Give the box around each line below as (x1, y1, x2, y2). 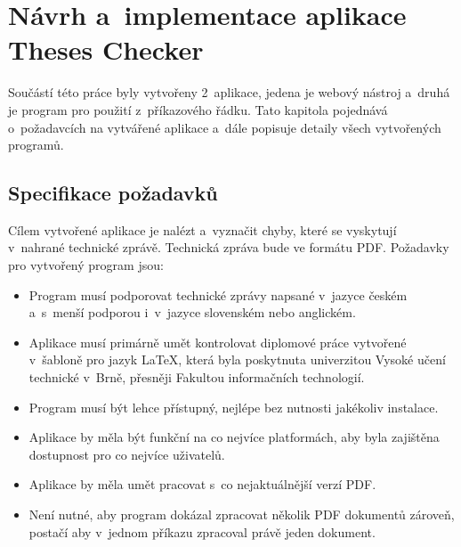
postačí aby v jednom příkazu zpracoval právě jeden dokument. (28, 522, 376, 541)
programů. (8, 135, 64, 154)
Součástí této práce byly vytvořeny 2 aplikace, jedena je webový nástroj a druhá (8, 83, 450, 102)
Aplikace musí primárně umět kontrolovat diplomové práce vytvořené (28, 332, 407, 351)
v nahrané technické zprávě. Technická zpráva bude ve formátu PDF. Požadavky (8, 238, 449, 257)
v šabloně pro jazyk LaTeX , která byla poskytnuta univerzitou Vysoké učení (28, 350, 446, 369)
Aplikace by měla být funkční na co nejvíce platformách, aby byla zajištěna (28, 428, 440, 446)
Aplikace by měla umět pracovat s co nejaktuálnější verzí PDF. (28, 475, 376, 494)
